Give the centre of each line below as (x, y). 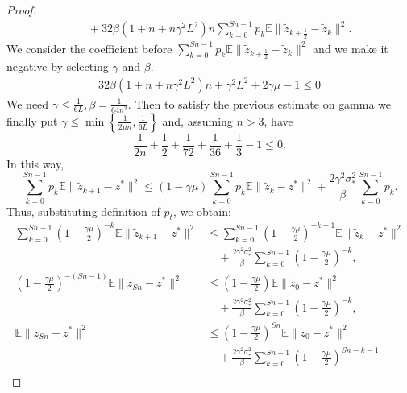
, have (278, 120)
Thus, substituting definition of (83, 211)
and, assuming (197, 120)
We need (28, 103)
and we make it (351, 48)
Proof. (21, 10)
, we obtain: (202, 211)
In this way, (35, 163)
